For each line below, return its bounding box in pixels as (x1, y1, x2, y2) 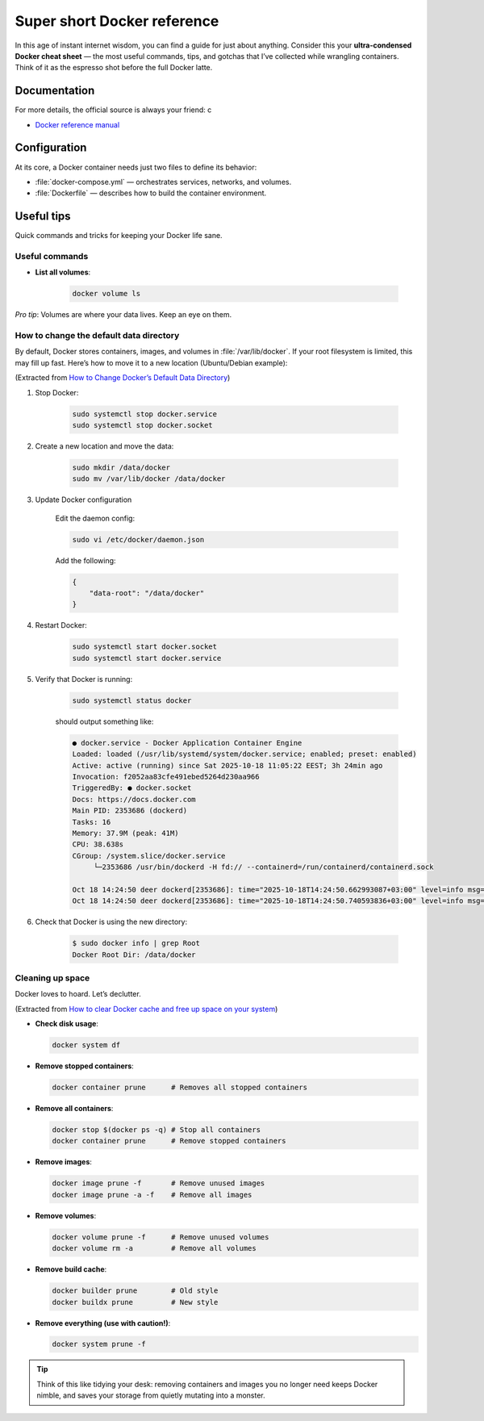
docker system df (52, 1041, 121, 1050)
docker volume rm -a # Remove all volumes (52, 1243, 257, 1253)
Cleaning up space (15, 972, 90, 984)
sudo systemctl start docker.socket (72, 642, 218, 651)
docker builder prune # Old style (52, 1286, 219, 1295)
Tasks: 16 (72, 817, 111, 826)
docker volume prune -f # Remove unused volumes (52, 1232, 269, 1242)
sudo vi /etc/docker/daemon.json (72, 535, 205, 544)
